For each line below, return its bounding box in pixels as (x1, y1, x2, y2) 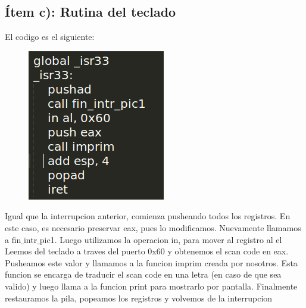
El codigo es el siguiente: (5, 30, 95, 43)
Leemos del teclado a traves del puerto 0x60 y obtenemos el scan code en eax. (5, 245, 289, 257)
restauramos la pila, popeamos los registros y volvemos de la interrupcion (5, 291, 273, 304)
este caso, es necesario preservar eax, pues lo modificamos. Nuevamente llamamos (5, 221, 301, 234)
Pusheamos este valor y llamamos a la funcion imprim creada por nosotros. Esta (5, 256, 298, 269)
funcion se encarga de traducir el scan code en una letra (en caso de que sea (5, 268, 282, 281)
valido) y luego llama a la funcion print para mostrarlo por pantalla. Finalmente (5, 279, 298, 292)
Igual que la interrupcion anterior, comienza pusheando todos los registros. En (5, 210, 291, 222)
